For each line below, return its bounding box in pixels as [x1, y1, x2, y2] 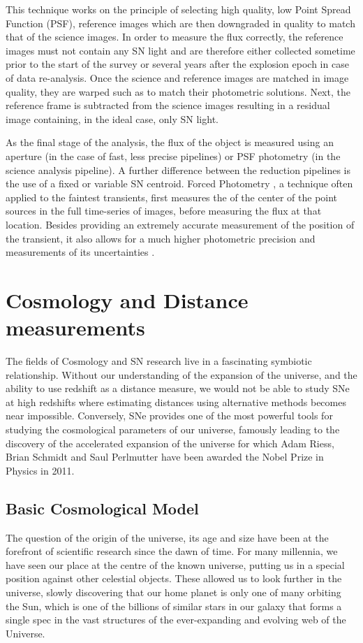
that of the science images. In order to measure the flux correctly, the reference [6, 29, 343, 44]
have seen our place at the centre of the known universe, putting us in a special [6, 557, 345, 572]
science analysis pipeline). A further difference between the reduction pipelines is [6, 162, 351, 177]
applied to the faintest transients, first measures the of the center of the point [6, 189, 338, 204]
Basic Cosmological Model [6, 497, 199, 519]
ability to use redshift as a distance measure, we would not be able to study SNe [6, 381, 350, 396]
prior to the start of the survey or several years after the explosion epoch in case [6, 57, 349, 71]
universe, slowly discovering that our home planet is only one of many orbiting [6, 584, 341, 599]
